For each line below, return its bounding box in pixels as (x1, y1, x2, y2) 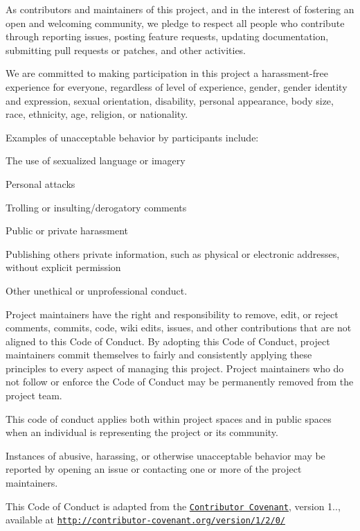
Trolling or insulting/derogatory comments (6, 200, 187, 214)
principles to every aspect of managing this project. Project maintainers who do (6, 360, 344, 375)
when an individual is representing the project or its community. (6, 425, 278, 439)
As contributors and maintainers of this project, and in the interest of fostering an (6, 2, 354, 16)
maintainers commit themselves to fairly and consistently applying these (6, 347, 312, 362)
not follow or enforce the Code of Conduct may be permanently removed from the (6, 374, 354, 389)
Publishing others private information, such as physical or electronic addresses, (6, 246, 340, 261)
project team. (6, 388, 62, 403)
